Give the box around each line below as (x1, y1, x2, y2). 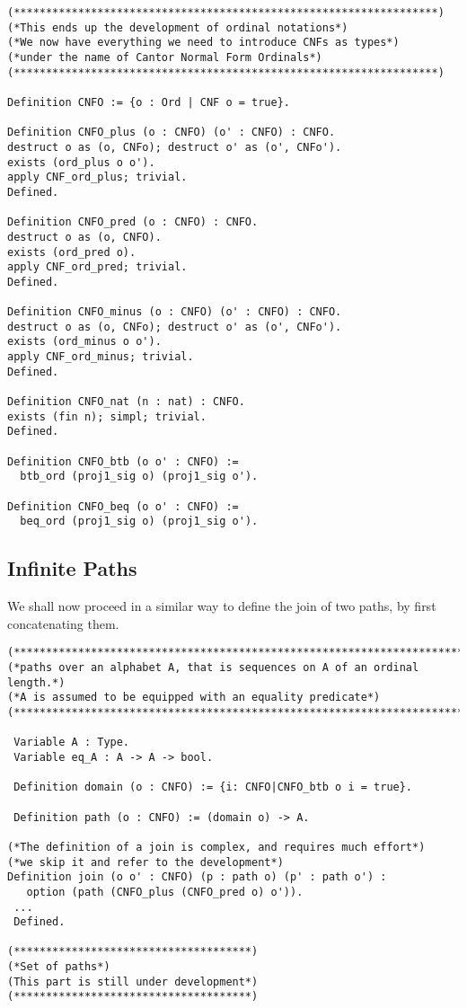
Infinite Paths (7, 554, 137, 582)
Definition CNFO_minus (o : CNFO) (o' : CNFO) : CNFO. (7, 305, 342, 319)
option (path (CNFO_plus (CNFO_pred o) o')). (26, 885, 304, 898)
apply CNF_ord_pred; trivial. (7, 261, 188, 274)
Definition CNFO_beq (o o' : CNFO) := (7, 500, 239, 513)
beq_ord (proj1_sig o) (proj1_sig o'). (20, 515, 259, 528)
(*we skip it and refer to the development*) (7, 855, 284, 869)
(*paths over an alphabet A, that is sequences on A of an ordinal (7, 661, 419, 675)
